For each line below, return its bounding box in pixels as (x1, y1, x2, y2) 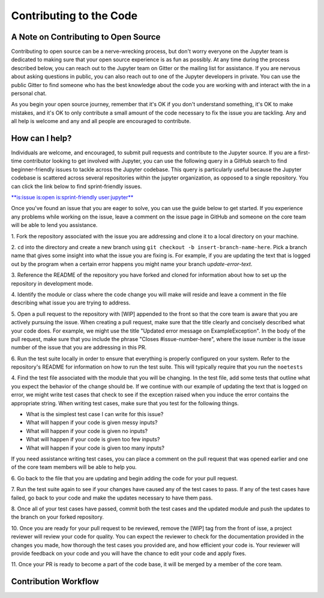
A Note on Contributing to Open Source (11, 32, 161, 42)
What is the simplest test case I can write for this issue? (26, 411, 164, 418)
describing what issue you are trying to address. (11, 299, 131, 306)
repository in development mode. (11, 280, 93, 287)
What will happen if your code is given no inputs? (26, 427, 148, 435)
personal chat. (11, 90, 47, 97)
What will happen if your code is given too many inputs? (26, 444, 165, 452)
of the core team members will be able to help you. (11, 464, 137, 471)
